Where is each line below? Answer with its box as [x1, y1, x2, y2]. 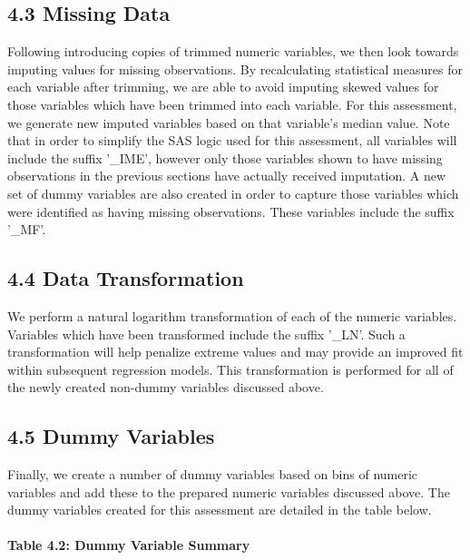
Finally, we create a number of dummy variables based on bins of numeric [7, 465, 418, 484]
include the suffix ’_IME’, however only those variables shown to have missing [7, 148, 443, 167]
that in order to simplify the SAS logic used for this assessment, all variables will [7, 131, 457, 150]
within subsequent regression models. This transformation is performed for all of [7, 359, 454, 378]
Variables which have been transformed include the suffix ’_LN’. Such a [7, 324, 406, 343]
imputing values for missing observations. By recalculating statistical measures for [7, 59, 463, 78]
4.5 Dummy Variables [7, 422, 215, 450]
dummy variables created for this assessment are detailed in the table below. [7, 500, 432, 519]
